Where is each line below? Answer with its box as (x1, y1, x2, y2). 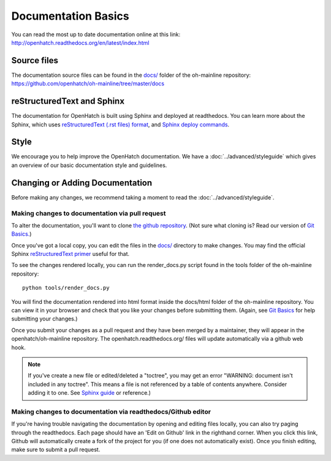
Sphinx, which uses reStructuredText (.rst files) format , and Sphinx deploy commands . (11, 120, 230, 128)
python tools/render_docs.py (22, 284, 110, 292)
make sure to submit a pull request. (11, 446, 101, 454)
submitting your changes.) (11, 315, 78, 322)
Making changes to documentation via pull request (11, 209, 166, 217)
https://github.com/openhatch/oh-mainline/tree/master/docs (11, 80, 165, 87)
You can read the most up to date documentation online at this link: (11, 31, 181, 38)
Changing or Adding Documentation (11, 177, 153, 188)
